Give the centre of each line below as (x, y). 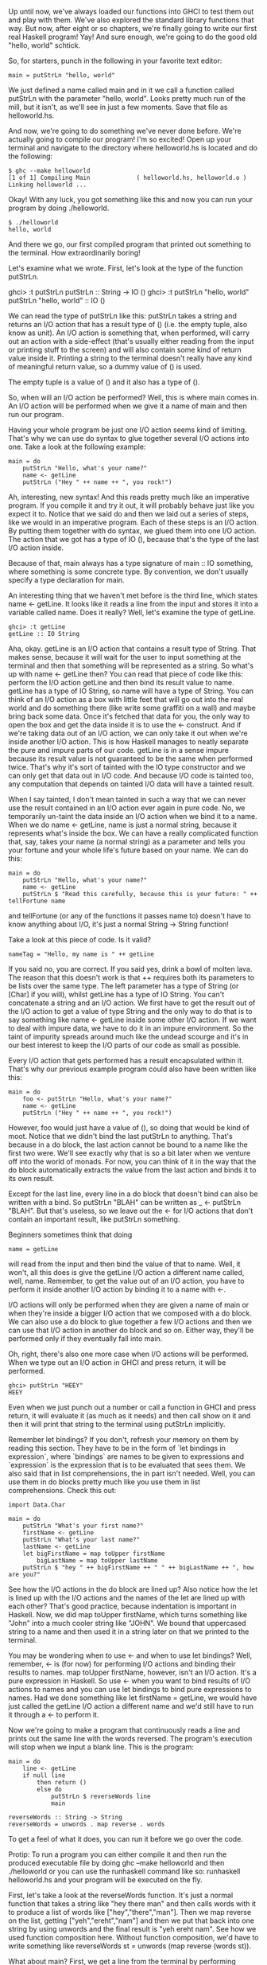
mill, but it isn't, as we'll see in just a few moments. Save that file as (118, 107)
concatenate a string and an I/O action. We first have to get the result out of (132, 1003)
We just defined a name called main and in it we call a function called (121, 90)
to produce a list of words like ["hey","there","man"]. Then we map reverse (130, 1912)
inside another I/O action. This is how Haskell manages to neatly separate (128, 742)
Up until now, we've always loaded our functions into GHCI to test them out (131, 12)
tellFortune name (37, 901)
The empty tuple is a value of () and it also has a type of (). (104, 382)
